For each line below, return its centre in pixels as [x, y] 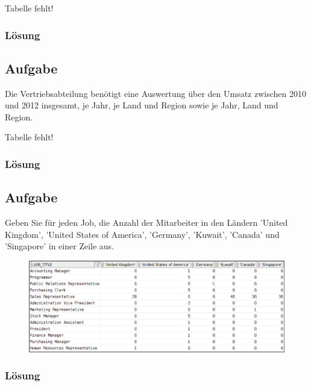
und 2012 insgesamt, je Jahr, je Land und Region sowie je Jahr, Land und [142, 105]
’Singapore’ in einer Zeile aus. [60, 246]
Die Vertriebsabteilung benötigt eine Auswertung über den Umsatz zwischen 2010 [155, 93]
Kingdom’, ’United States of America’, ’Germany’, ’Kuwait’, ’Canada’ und [142, 234]
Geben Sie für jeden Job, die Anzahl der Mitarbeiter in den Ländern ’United [146, 223]
